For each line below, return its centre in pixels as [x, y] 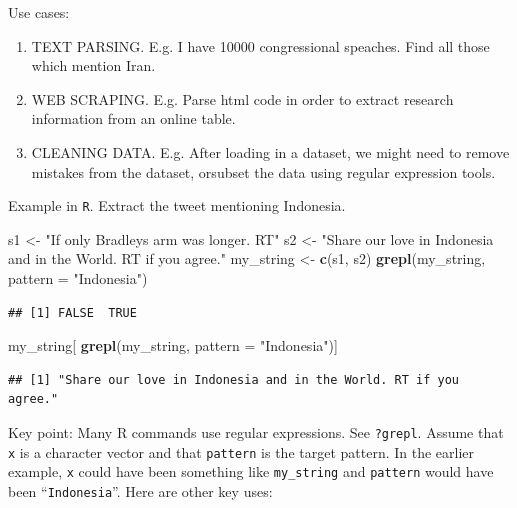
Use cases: [39, 12]
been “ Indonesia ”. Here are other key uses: [140, 490]
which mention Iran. [93, 65]
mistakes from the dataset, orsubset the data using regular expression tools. [263, 171]
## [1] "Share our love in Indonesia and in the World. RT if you [234, 379]
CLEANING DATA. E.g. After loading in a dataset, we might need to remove [270, 151]
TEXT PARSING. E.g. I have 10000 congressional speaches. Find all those [260, 45]
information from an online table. [133, 118]
